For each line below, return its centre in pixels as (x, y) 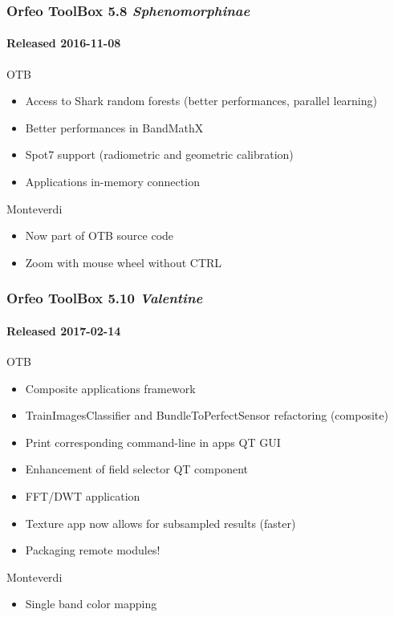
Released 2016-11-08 (64, 43)
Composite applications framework (110, 388)
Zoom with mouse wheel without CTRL (124, 262)
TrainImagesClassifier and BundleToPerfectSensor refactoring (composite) (207, 415)
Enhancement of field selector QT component (136, 469)
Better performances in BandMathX (114, 127)
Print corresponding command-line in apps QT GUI (153, 442)
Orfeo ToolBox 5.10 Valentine (105, 298)
